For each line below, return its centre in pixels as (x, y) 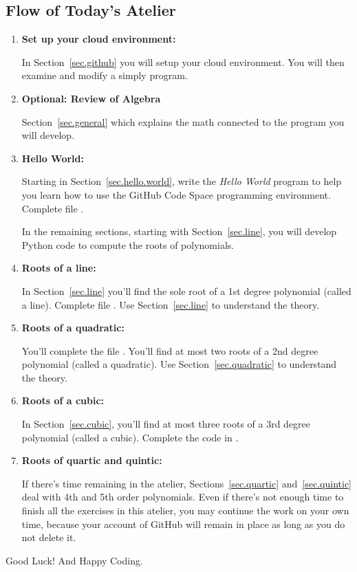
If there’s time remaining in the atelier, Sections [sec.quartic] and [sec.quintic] (186, 483)
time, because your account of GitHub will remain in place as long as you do (183, 524)
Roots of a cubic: (63, 400)
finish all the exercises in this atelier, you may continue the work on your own (185, 510)
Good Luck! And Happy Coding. (74, 560)
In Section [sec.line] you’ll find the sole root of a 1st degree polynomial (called (186, 290)
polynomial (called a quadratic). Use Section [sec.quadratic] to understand (179, 364)
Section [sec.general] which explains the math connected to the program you (183, 121)
